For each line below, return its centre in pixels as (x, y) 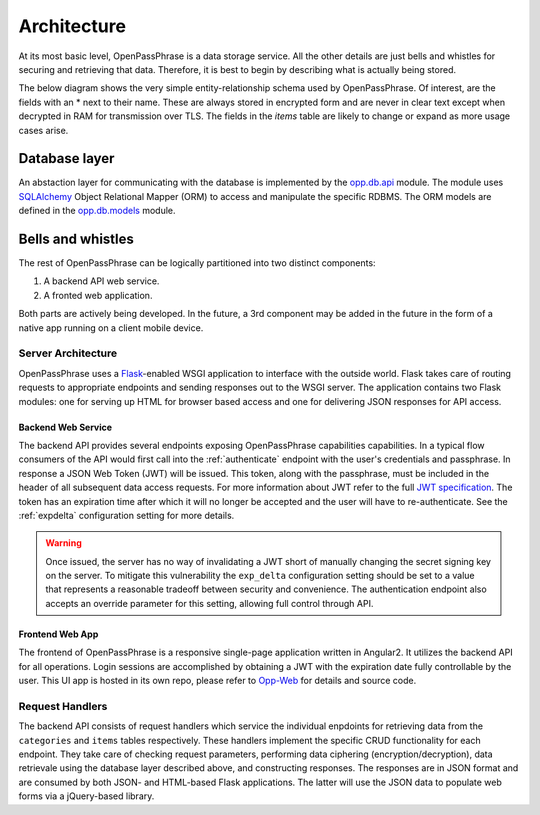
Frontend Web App (58, 634)
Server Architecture (68, 353)
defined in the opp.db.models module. (97, 211)
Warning (63, 543)
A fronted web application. (98, 295)
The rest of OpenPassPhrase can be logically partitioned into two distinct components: (197, 263)
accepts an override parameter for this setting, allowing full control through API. (209, 603)
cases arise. (43, 130)
